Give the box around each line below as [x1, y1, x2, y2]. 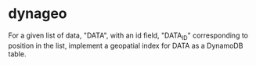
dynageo [8, 5, 68, 23]
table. [8, 49, 27, 59]
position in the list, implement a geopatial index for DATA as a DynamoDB [8, 41, 243, 50]
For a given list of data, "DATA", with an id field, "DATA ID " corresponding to [8, 31, 249, 42]
